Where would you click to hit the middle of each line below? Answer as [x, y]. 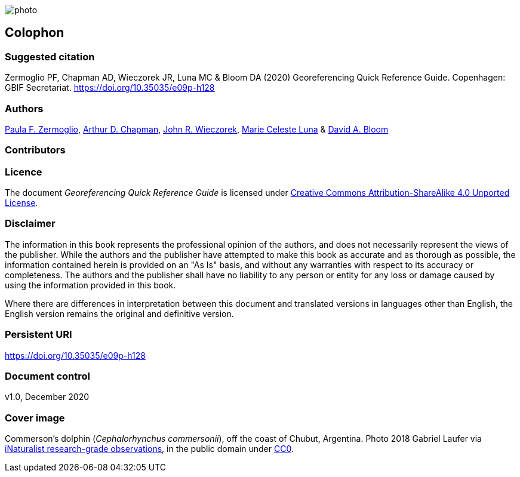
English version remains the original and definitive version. [119, 313]
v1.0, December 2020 [47, 397]
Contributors [35, 150]
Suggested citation [50, 56]
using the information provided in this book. [90, 285]
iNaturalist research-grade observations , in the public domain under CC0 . [149, 449]
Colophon [35, 33]
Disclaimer [30, 224]
